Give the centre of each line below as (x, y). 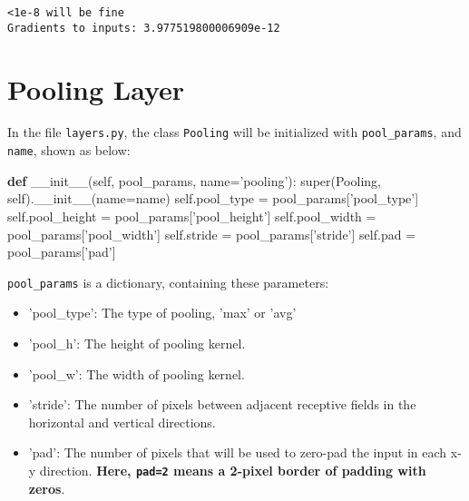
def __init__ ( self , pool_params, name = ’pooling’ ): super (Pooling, (194, 180)
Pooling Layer (96, 88)
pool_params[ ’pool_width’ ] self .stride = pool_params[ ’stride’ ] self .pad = (212, 234)
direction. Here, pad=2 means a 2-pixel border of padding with (233, 470)
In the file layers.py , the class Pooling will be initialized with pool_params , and (234, 132)
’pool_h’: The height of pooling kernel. (137, 343)
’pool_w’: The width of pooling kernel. (137, 373)
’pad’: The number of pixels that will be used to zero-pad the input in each (238, 452)
